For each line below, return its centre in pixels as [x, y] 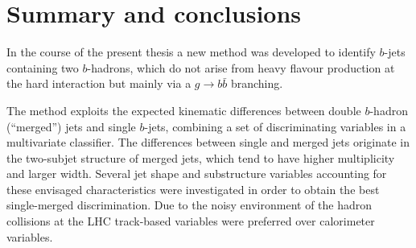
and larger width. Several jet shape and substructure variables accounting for [197, 174]
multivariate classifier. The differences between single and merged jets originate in [208, 142]
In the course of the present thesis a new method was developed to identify [191, 52]
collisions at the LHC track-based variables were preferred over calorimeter [191, 221]
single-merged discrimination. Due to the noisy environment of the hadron [189, 205]
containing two [43, 67]
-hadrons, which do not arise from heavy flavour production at [241, 67]
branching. [257, 83]
